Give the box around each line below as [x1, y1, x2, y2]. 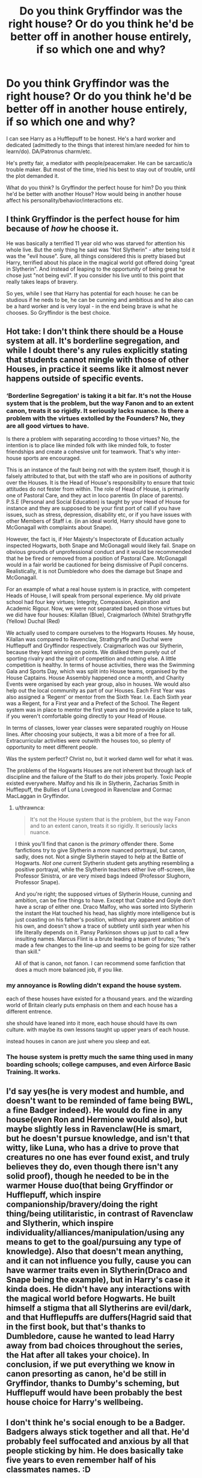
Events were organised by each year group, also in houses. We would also [6, 681, 191, 688]
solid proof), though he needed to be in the [6, 1171, 170, 1181]
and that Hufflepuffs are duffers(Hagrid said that [6, 1312, 192, 1322]
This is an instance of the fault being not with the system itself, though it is [6, 466, 191, 474]
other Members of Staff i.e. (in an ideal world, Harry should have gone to [6, 517, 186, 525]
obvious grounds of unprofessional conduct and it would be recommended [6, 549, 192, 556]
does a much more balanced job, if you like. [14, 966, 123, 973]
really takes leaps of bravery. [6, 278, 78, 285]
